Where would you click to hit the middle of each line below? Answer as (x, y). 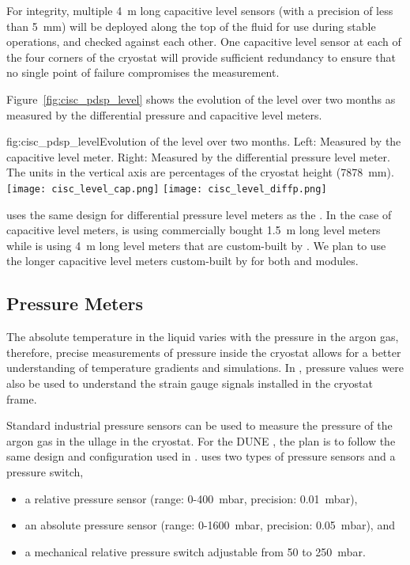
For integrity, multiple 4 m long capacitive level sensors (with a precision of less (200, 10)
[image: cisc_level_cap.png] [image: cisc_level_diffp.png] (167, 189)
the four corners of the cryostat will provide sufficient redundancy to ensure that (201, 57)
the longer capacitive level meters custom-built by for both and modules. (182, 261)
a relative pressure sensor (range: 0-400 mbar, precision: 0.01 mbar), (191, 498)
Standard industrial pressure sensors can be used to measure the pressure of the (199, 425)
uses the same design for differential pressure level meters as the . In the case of (199, 214)
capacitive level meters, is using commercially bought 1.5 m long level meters (194, 230)
